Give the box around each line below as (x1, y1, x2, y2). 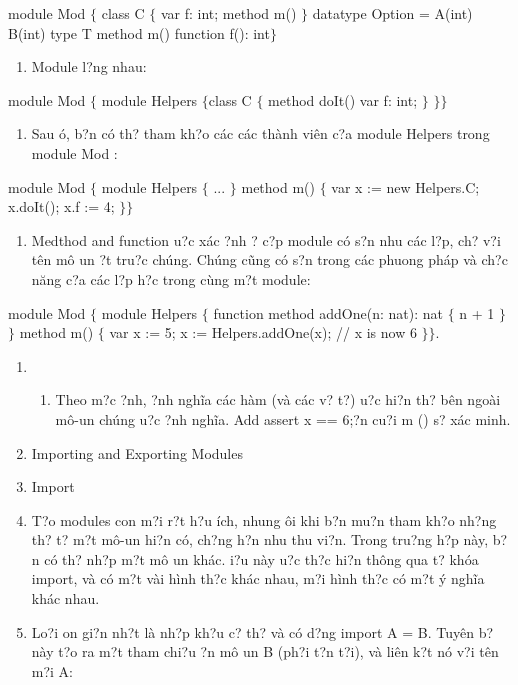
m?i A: (31, 660, 74, 681)
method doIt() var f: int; (268, 89, 418, 110)
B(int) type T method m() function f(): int (8, 22, 270, 43)
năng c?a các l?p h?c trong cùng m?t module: (31, 268, 311, 289)
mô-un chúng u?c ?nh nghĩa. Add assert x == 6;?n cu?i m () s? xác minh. (55, 408, 511, 429)
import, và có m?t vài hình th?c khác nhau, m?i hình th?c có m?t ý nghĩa (31, 568, 485, 589)
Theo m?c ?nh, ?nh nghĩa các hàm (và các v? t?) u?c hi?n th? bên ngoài (55, 389, 501, 410)
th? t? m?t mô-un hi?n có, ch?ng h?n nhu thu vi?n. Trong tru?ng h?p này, (31, 529, 489, 550)
